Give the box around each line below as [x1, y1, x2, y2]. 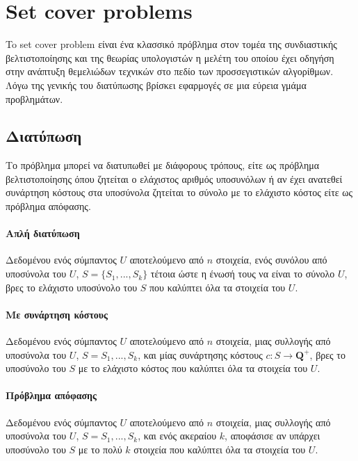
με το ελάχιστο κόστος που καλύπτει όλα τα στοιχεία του [78, 361, 308, 375]
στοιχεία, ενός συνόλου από [215, 252, 327, 267]
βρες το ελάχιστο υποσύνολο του [6, 280, 138, 294]
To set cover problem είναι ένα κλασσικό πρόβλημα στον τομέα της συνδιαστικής [6, 37, 337, 51]
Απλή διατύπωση [6, 226, 80, 241]
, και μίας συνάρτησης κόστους [138, 347, 263, 362]
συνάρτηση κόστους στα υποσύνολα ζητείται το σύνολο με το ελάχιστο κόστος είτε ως [6, 185, 353, 200]
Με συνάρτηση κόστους [6, 307, 108, 321]
